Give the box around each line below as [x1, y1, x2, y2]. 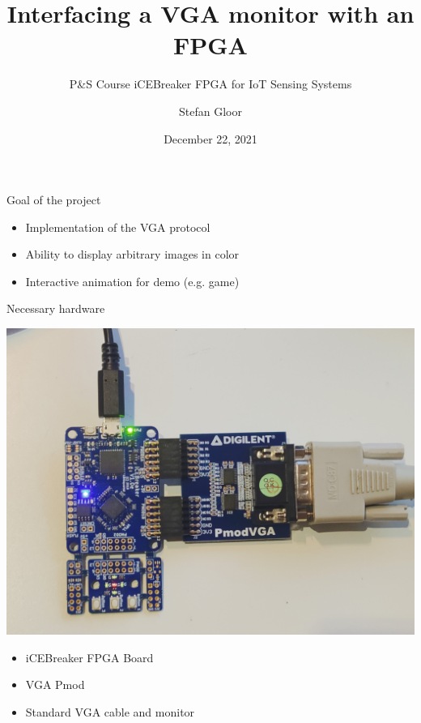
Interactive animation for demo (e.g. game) [25, 272, 240, 289]
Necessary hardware [6, 300, 105, 317]
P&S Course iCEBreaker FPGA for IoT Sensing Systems [69, 75, 352, 92]
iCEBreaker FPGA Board [25, 648, 154, 665]
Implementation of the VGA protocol [25, 218, 210, 235]
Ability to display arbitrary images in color [25, 246, 240, 263]
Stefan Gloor [179, 102, 242, 119]
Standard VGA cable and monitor [25, 703, 195, 720]
